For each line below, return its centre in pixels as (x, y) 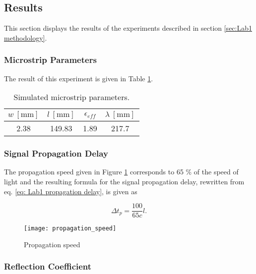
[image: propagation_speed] (70, 229)
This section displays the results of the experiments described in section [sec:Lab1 (128, 28)
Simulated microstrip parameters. (72, 97)
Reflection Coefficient (48, 266)
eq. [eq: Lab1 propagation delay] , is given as (71, 191)
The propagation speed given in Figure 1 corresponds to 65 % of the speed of (121, 172)
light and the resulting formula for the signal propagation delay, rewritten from (124, 182)
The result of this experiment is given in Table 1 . (79, 78)
